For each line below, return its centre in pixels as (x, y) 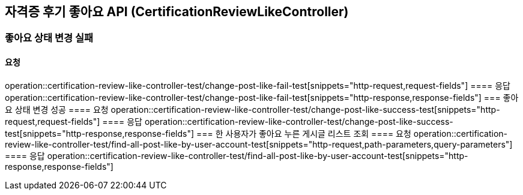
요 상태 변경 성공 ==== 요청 (57, 109)
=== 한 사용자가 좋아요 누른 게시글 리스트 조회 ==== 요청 (304, 133)
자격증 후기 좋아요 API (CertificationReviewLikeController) (177, 12)
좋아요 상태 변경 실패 (49, 38)
